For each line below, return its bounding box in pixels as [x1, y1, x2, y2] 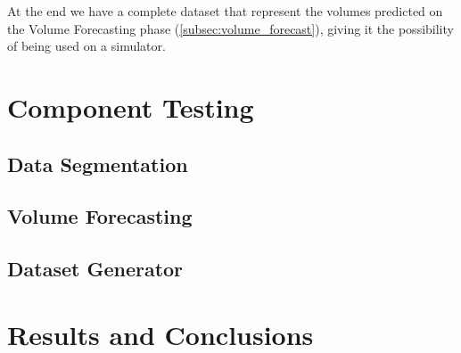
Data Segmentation [7, 150, 188, 177]
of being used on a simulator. [7, 37, 166, 55]
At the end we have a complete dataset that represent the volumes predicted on [7, 2, 443, 20]
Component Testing [7, 88, 254, 125]
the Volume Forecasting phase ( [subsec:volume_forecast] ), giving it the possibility [7, 19, 454, 37]
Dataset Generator [7, 255, 184, 283]
